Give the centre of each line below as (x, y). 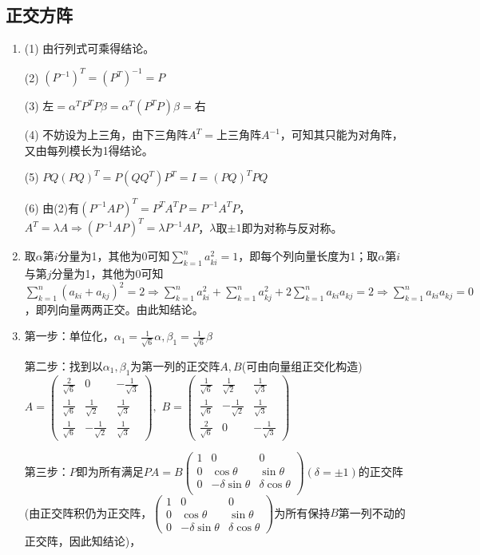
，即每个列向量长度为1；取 (308, 256)
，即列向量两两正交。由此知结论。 (114, 309)
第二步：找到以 (63, 365)
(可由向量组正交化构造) (302, 365)
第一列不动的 (372, 512)
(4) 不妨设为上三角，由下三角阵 (106, 135)
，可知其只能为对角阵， (341, 135)
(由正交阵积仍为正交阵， (88, 512)
